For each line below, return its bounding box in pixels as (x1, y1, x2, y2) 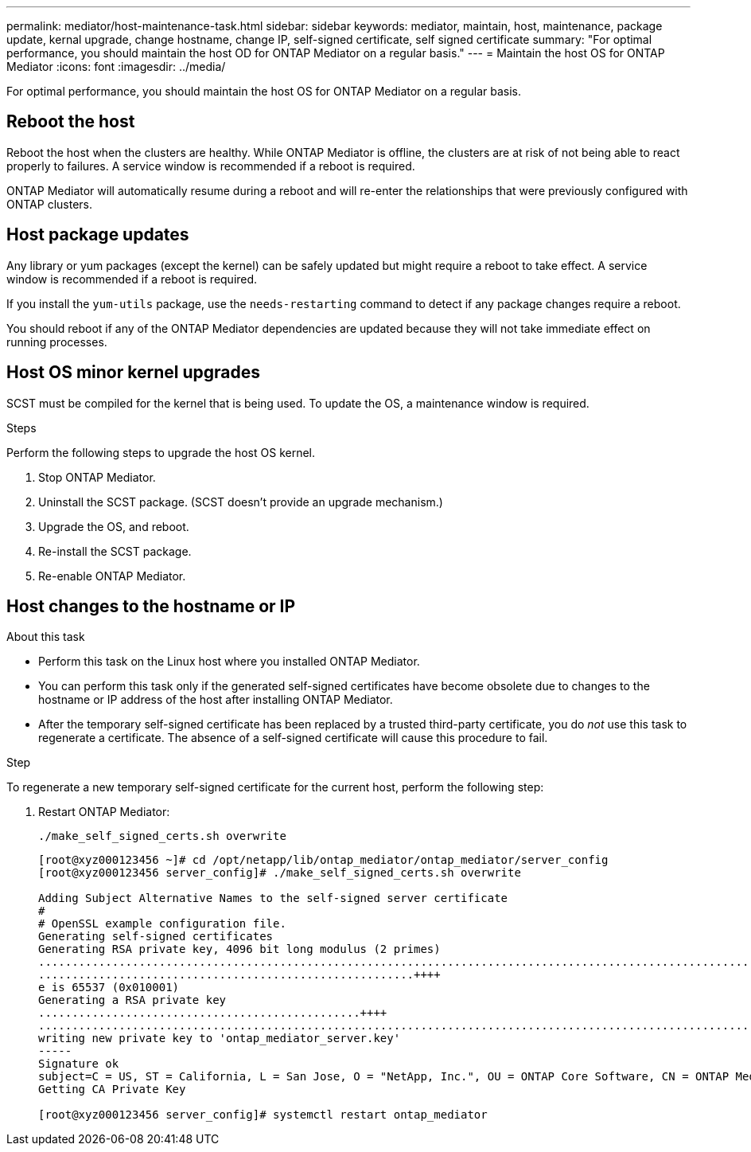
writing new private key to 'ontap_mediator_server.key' (38, 1032, 401, 1045)
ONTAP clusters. (6, 197, 92, 211)
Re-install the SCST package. (38, 544, 192, 558)
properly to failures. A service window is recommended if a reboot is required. (6, 158, 415, 173)
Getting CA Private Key (38, 1083, 186, 1096)
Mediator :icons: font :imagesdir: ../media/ (6, 60, 226, 73)
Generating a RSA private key (38, 994, 227, 1007)
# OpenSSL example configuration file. (38, 917, 286, 931)
